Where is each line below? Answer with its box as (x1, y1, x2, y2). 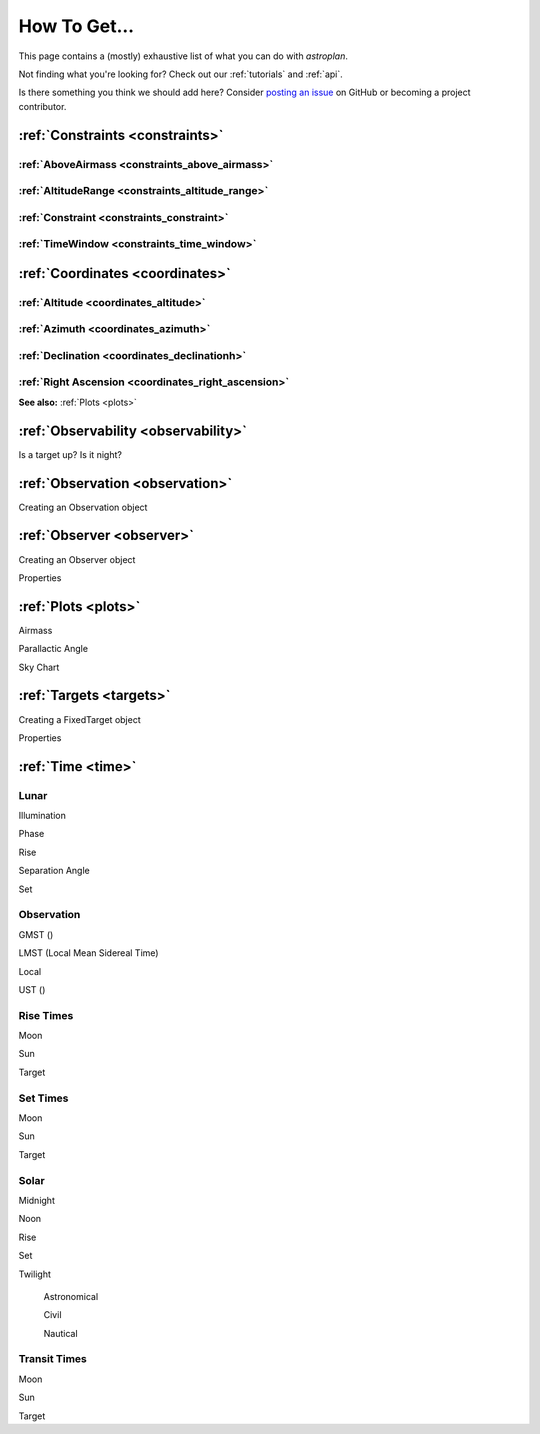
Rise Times (18, 1008, 74, 1022)
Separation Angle (18, 865, 90, 877)
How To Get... (18, 15, 135, 37)
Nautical (43, 1327, 79, 1339)
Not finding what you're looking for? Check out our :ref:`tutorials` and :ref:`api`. (18, 68, 344, 80)
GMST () (18, 928, 54, 940)
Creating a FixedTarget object (18, 713, 141, 725)
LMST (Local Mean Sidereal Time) (18, 947, 159, 959)
